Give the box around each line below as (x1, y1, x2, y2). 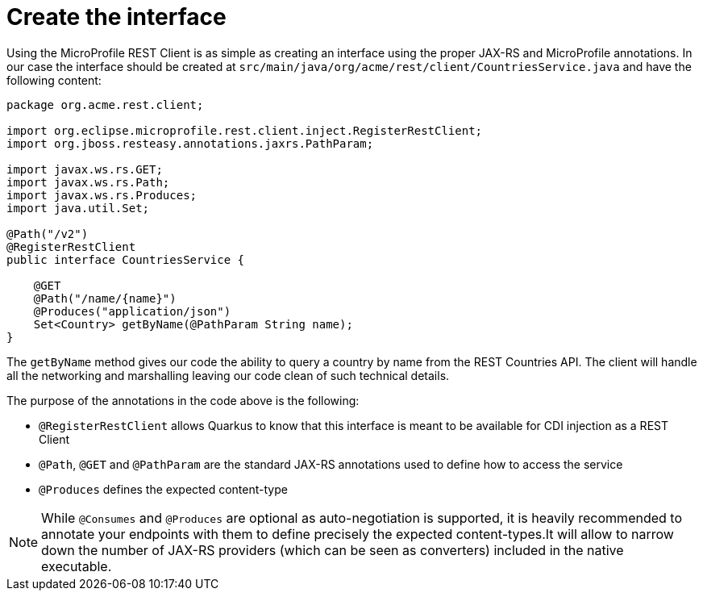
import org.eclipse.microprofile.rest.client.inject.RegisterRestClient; (6, 123, 483, 137)
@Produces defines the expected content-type (39, 482, 288, 496)
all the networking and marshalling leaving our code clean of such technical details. (6, 368, 450, 382)
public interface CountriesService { (6, 253, 245, 266)
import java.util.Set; (6, 201, 150, 215)
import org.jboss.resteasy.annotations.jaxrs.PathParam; (6, 136, 374, 150)
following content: (6, 73, 102, 87)
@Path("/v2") (6, 227, 89, 240)
